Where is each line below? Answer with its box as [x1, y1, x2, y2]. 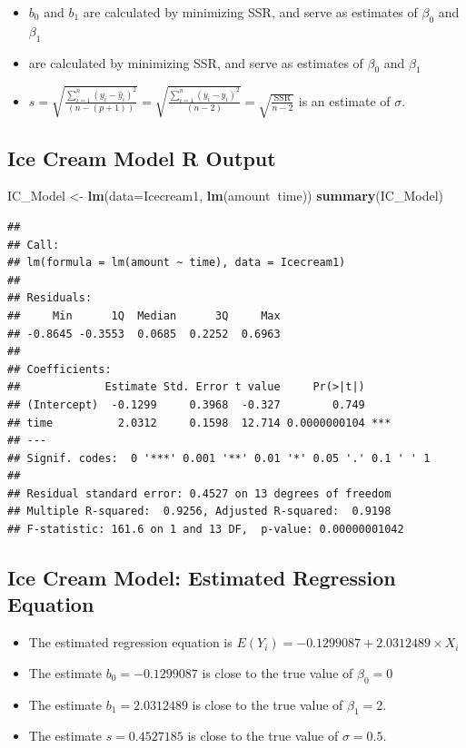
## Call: [7, 238, 60, 251]
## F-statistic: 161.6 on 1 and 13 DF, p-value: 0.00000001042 [7, 523, 404, 536]
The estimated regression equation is [28, 633, 233, 652]
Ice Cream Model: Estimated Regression [7, 564, 396, 592]
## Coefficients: [7, 362, 112, 376]
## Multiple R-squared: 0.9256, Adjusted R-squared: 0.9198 [7, 505, 392, 518]
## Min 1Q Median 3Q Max [7, 309, 281, 322]
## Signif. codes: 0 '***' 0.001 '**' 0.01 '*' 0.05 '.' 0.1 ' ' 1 [7, 451, 431, 465]
